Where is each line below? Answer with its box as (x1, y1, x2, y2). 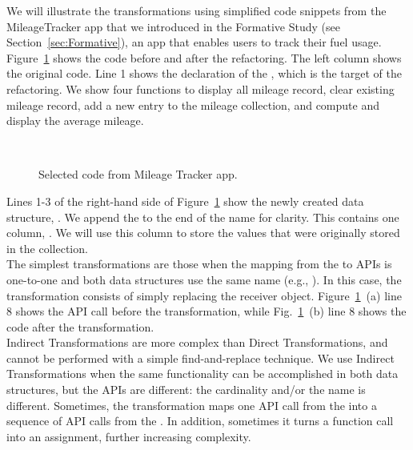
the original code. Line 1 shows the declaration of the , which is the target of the (6, 65, 403, 82)
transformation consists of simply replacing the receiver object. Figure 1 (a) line (6, 287, 402, 303)
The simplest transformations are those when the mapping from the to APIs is (6, 255, 392, 272)
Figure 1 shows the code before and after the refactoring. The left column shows (6, 49, 402, 66)
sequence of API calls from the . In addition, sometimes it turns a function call (6, 412, 394, 429)
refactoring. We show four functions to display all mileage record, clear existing (6, 80, 395, 97)
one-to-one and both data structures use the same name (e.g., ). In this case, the (6, 271, 402, 287)
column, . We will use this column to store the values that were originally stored (6, 224, 400, 241)
